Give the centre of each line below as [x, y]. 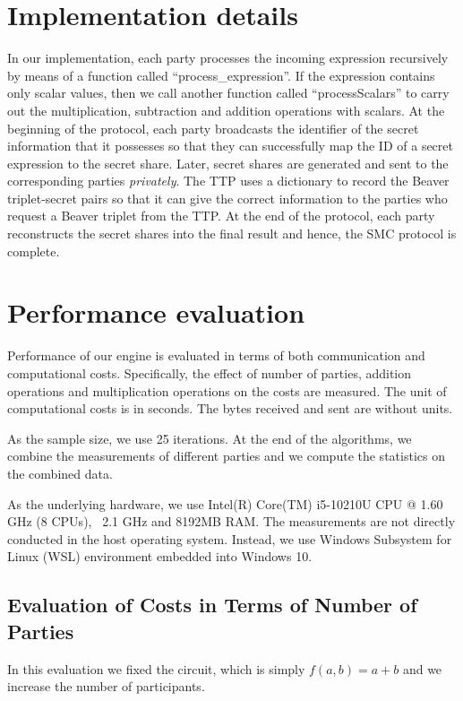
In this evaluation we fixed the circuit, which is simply [156, 668]
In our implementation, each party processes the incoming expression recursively [228, 58]
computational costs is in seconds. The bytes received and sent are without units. [230, 408]
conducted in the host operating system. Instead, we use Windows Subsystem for [230, 538]
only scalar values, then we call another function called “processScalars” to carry [228, 93]
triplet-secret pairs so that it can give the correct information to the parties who [227, 198]
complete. [34, 251]
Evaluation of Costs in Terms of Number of [212, 605]
